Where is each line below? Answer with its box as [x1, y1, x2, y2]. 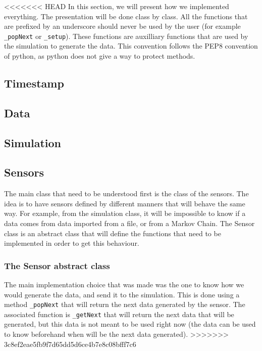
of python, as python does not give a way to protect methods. [4, 51, 195, 61]
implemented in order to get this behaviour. [4, 238, 139, 248]
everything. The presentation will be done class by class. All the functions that [4, 11, 248, 21]
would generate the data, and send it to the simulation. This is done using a [4, 289, 240, 299]
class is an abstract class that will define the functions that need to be [4, 228, 221, 238]
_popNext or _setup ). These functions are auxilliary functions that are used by [4, 30, 248, 41]
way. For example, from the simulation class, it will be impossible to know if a [4, 208, 246, 218]
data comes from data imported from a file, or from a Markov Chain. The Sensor [4, 217, 255, 228]
